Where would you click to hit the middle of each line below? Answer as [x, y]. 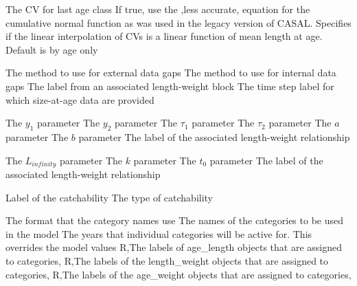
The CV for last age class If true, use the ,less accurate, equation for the [158, 9]
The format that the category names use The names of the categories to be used [174, 220]
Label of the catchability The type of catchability [110, 197]
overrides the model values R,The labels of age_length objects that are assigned [174, 247]
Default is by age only [52, 49]
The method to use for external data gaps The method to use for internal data [171, 73]
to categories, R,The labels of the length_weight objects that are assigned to [167, 260]
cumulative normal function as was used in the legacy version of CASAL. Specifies [178, 22]
